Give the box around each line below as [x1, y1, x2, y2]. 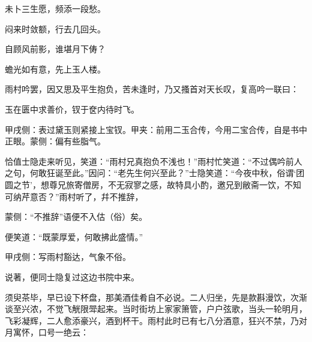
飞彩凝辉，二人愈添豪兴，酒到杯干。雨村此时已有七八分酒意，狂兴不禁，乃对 [5, 314, 307, 326]
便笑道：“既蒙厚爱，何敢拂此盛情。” [5, 230, 143, 243]
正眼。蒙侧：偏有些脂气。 [5, 135, 106, 147]
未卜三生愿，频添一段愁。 [5, 2, 106, 14]
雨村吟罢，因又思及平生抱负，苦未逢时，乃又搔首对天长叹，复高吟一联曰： [5, 83, 299, 95]
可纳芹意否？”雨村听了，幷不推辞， [5, 190, 143, 202]
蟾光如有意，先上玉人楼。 [5, 62, 106, 75]
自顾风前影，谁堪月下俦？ [5, 43, 106, 55]
